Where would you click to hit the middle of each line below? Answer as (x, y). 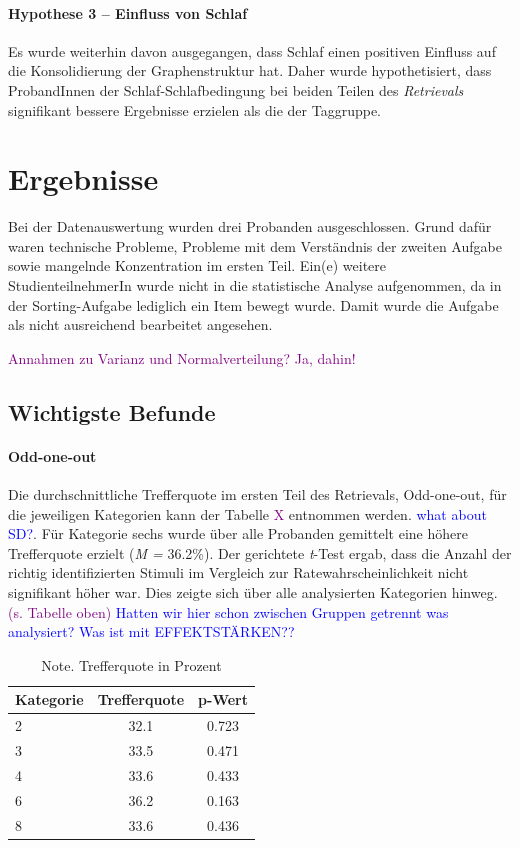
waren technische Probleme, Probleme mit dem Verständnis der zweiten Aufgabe (255, 245)
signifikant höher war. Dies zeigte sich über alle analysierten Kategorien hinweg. (253, 592)
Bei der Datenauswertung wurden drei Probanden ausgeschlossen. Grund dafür (250, 226)
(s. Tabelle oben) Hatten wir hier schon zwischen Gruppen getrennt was (228, 611)
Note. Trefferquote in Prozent (131, 664)
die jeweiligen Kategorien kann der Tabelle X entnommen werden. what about (247, 513)
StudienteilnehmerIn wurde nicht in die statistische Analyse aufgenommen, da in (255, 285)
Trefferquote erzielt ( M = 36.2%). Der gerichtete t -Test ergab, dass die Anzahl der (260, 552)
